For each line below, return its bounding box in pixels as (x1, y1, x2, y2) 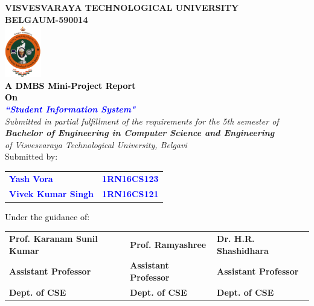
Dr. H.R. (217, 232, 255, 245)
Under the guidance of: (5, 210, 90, 223)
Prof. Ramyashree (130, 238, 207, 250)
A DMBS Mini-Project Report (5, 79, 136, 91)
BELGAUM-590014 (5, 13, 88, 25)
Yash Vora (9, 172, 53, 184)
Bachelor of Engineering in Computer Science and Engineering (5, 126, 275, 139)
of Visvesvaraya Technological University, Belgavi (5, 138, 187, 151)
